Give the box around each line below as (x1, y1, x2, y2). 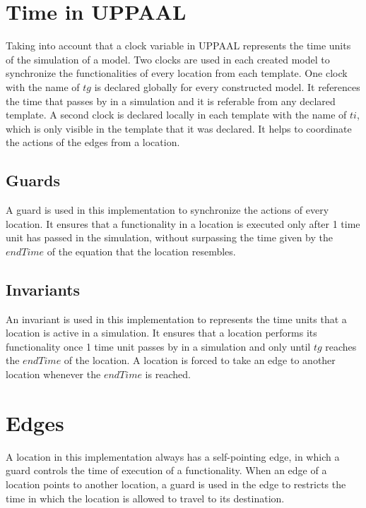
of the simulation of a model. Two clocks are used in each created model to (6, 52, 330, 66)
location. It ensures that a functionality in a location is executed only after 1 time (6, 216, 360, 231)
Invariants (6, 278, 81, 300)
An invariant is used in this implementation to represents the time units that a (6, 311, 347, 326)
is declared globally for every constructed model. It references (94, 79, 360, 94)
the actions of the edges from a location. (6, 135, 180, 150)
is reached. (145, 367, 191, 382)
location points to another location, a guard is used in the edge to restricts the (6, 476, 346, 491)
